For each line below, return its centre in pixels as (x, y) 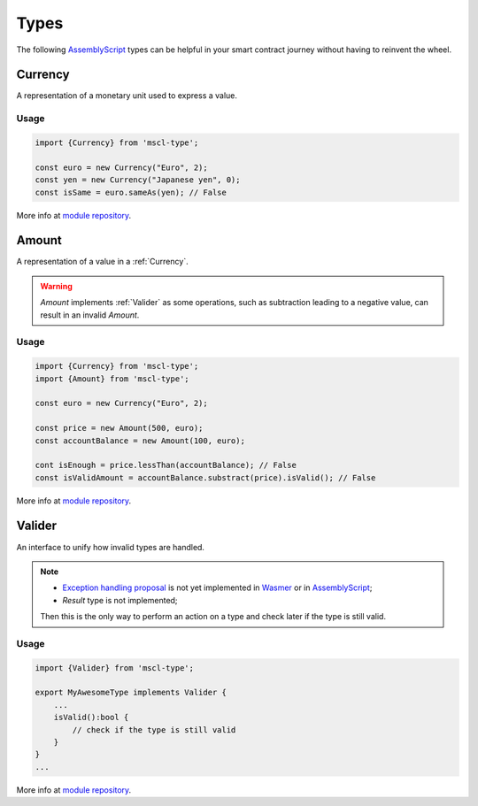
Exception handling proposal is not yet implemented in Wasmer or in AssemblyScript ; (217, 587)
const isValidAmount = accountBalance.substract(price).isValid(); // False (205, 477)
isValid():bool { (91, 718)
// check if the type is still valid (154, 729)
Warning (56, 286)
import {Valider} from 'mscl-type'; (115, 668)
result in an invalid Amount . (90, 315)
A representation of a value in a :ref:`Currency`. (103, 262)
